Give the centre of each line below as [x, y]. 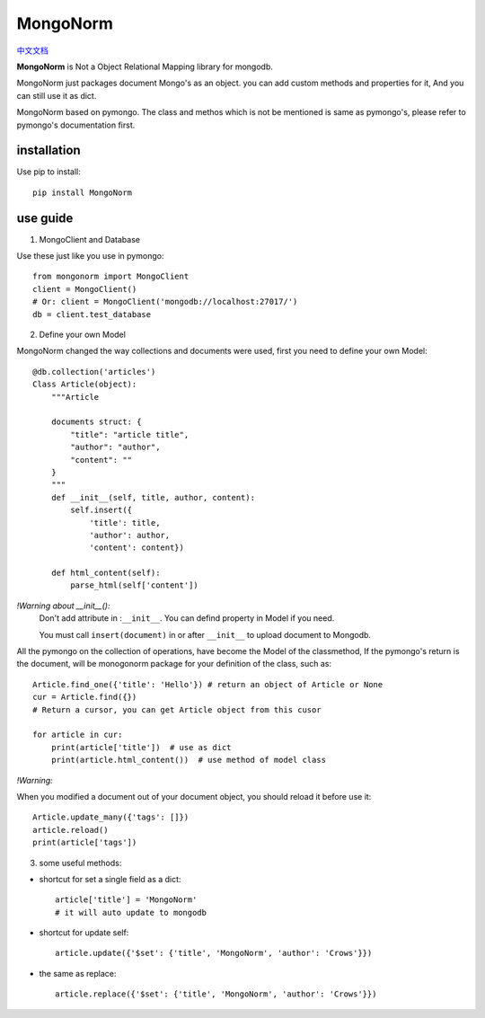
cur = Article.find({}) [85, 697]
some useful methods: [80, 863]
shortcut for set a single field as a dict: [110, 879]
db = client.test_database [92, 314]
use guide [45, 218]
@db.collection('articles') [94, 372]
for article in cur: [78, 735]
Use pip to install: [48, 172]
